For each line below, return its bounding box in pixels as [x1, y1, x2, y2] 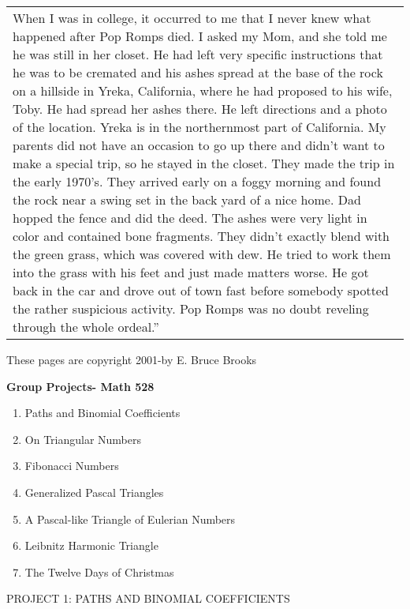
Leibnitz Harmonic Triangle [24, 537, 158, 554]
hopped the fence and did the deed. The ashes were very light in [13, 209, 367, 227]
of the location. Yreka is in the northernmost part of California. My [13, 118, 386, 136]
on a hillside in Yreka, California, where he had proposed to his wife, [13, 81, 393, 100]
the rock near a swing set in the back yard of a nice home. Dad [13, 190, 361, 209]
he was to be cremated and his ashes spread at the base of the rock [13, 63, 383, 81]
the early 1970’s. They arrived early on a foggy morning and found [13, 172, 382, 190]
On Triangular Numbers [24, 430, 142, 447]
